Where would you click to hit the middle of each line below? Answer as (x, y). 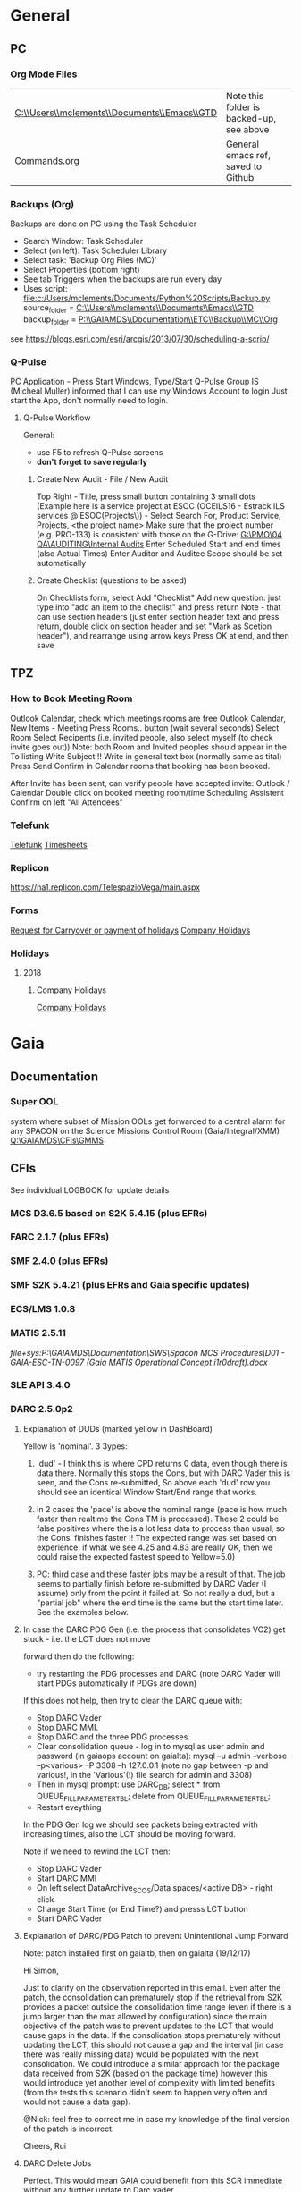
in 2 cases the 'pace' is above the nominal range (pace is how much (162, 1509)
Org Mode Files (44, 74)
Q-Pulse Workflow (57, 418)
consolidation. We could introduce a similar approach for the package (151, 2064)
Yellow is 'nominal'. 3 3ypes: (75, 1446)
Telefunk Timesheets (49, 845)
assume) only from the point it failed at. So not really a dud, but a (156, 1593)
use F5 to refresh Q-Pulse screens (100, 453)
